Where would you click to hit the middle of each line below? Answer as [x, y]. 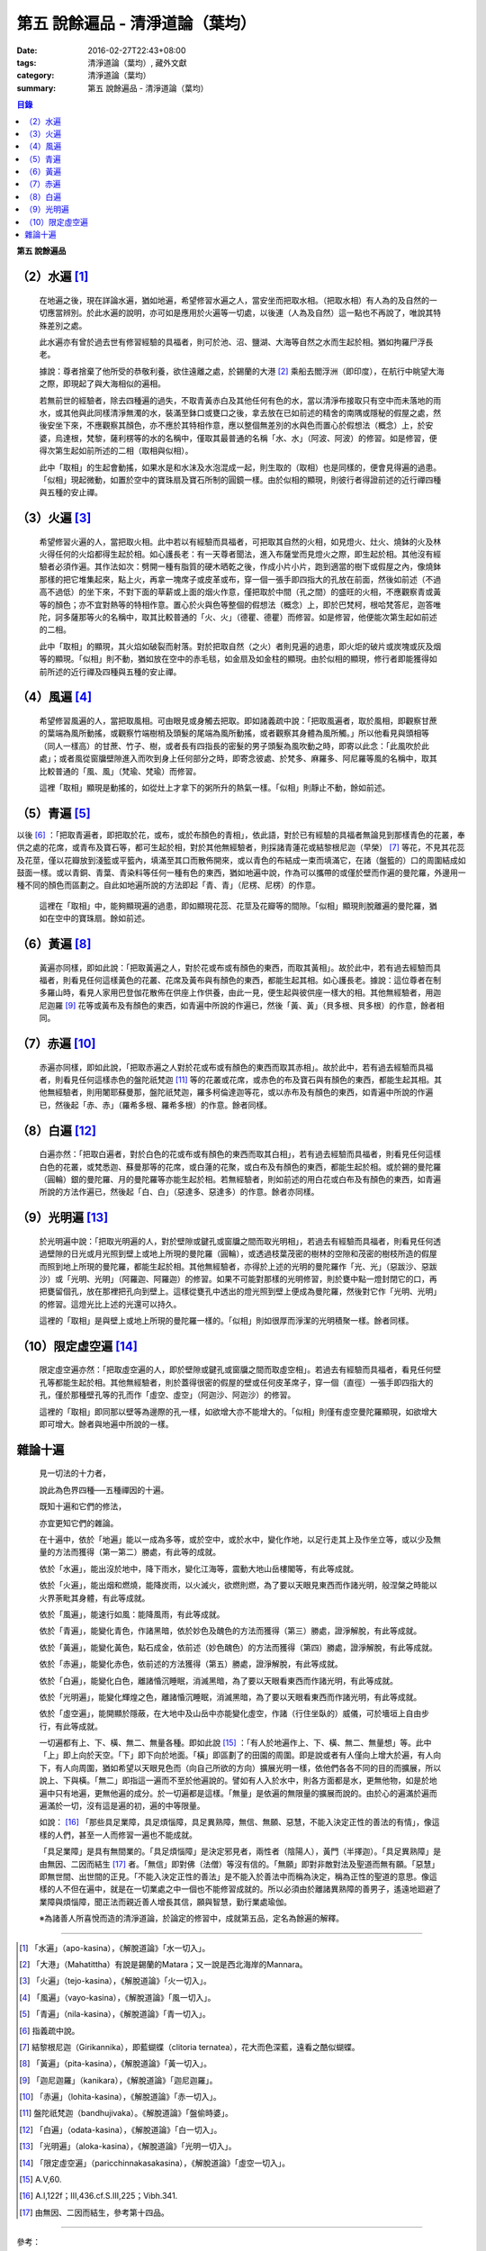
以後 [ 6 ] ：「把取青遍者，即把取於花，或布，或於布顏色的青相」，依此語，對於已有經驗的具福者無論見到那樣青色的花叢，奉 [241, 835]
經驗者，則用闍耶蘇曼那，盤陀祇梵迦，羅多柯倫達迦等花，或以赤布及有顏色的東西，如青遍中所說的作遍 [244, 1092]
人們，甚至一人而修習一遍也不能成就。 [126, 1835]
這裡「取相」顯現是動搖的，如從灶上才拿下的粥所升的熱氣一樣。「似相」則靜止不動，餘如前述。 [215, 787]
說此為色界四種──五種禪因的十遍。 [104, 1489]
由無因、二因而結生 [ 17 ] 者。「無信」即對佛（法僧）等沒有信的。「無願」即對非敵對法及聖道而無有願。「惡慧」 [239, 1864]
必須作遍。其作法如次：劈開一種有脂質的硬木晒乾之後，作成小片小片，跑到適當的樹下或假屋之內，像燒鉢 [247, 566]
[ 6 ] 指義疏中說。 [49, 2030]
